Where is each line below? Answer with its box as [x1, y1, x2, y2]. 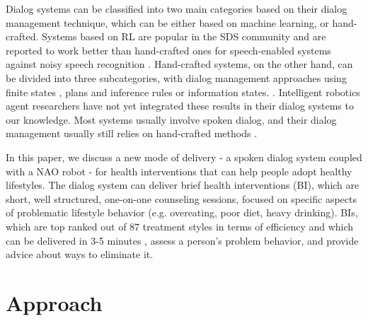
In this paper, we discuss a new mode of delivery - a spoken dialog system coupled [6, 149, 362, 164]
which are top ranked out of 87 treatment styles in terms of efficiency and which [6, 218, 354, 233]
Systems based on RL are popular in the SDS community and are [41, 29, 326, 44]
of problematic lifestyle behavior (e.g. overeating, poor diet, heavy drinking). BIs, [6, 205, 358, 220]
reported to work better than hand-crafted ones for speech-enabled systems [6, 42, 331, 57]
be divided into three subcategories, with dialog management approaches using [6, 70, 347, 85]
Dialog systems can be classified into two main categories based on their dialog [6, 1, 347, 16]
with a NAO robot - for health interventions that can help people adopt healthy [6, 163, 352, 178]
